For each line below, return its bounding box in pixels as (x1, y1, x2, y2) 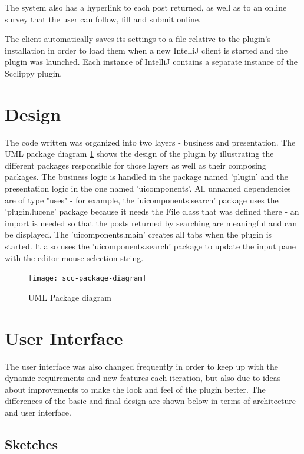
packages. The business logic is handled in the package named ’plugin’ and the (5, 170, 289, 183)
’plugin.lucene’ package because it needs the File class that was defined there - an (5, 205, 299, 218)
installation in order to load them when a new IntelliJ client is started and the (5, 44, 288, 56)
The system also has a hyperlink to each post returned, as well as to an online (5, 1, 287, 13)
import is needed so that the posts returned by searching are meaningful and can (5, 216, 298, 229)
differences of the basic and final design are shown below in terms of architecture (5, 394, 296, 407)
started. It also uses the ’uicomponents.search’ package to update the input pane (5, 240, 296, 252)
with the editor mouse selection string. (5, 251, 144, 264)
